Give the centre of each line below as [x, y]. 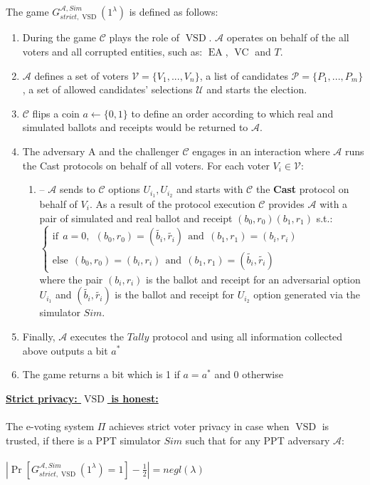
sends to [77, 189]
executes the [97, 336]
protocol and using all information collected [248, 336]
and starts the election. [257, 89]
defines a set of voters [81, 75]
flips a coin [56, 113]
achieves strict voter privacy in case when [199, 426]
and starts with [210, 189]
